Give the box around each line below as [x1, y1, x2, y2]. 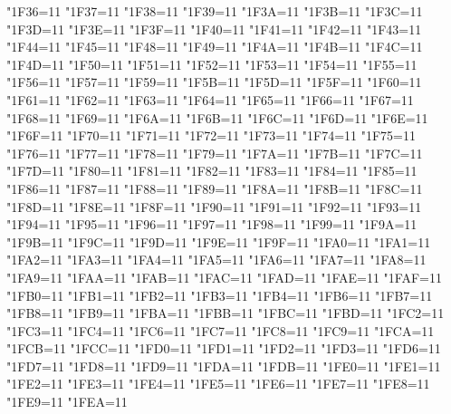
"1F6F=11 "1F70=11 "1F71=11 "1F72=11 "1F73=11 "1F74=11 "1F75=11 [6, 126, 417, 145]
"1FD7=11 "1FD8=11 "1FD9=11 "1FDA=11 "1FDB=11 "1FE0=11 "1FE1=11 [6, 356, 441, 375]
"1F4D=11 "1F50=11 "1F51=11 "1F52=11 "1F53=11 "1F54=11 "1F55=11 [6, 54, 417, 73]
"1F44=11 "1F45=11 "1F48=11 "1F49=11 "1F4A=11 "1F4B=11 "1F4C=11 [6, 37, 423, 56]
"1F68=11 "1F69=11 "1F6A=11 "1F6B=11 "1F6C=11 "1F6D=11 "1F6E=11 [6, 108, 428, 127]
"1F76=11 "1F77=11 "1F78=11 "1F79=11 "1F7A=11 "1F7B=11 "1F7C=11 [6, 143, 423, 162]
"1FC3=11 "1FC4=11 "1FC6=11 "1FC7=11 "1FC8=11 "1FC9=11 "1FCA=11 [6, 321, 435, 340]
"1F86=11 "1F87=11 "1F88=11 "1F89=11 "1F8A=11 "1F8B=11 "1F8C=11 [6, 178, 423, 197]
